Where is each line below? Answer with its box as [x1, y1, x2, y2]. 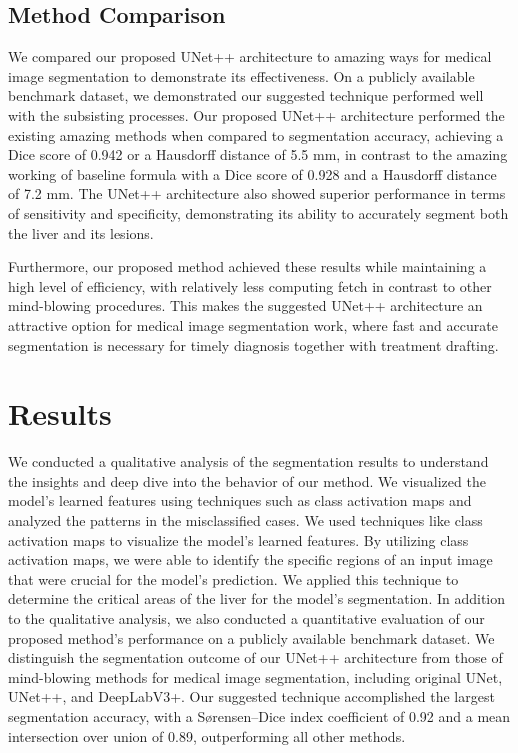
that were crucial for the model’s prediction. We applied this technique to [8, 568, 459, 589]
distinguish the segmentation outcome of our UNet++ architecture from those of [8, 647, 503, 668]
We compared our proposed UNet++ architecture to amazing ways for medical [8, 46, 492, 67]
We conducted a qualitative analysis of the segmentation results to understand [8, 451, 489, 472]
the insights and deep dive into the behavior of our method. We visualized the [8, 470, 486, 491]
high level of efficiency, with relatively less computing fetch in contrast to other [8, 275, 492, 296]
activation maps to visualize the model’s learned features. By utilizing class [8, 529, 469, 550]
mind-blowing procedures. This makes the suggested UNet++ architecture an [8, 295, 483, 316]
